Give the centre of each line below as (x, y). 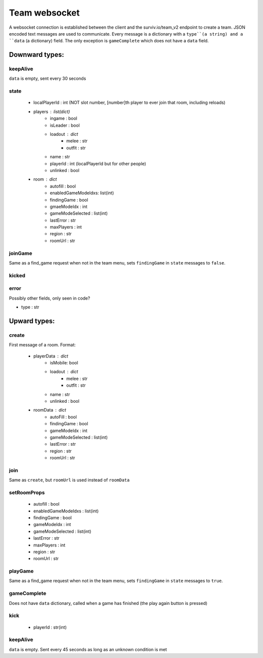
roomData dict (50, 410)
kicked (17, 275)
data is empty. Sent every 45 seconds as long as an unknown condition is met (88, 649)
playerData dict (51, 356)
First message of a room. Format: (42, 345)
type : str (30, 307)
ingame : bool (64, 118)
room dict (45, 179)
